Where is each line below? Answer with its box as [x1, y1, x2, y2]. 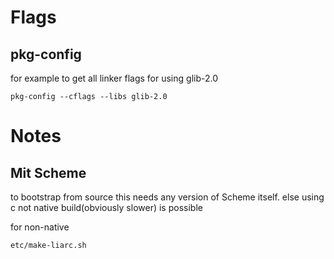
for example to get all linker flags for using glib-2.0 [10, 72, 218, 84]
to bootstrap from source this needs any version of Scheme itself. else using [10, 191, 325, 203]
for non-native [10, 221, 70, 233]
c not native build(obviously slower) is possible [10, 202, 203, 213]
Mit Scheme [10, 164, 87, 181]
